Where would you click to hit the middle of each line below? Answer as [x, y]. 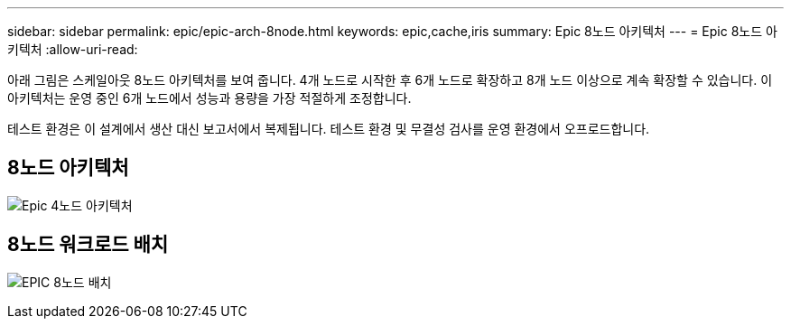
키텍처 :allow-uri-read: [73, 49]
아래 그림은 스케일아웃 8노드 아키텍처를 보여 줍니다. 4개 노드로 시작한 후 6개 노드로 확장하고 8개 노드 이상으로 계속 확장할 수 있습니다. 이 [390, 80]
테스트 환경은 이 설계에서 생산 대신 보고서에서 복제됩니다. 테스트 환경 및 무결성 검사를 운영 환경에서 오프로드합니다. [329, 129]
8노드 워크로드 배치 [88, 245]
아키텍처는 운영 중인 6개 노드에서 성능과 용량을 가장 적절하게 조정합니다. [209, 98]
